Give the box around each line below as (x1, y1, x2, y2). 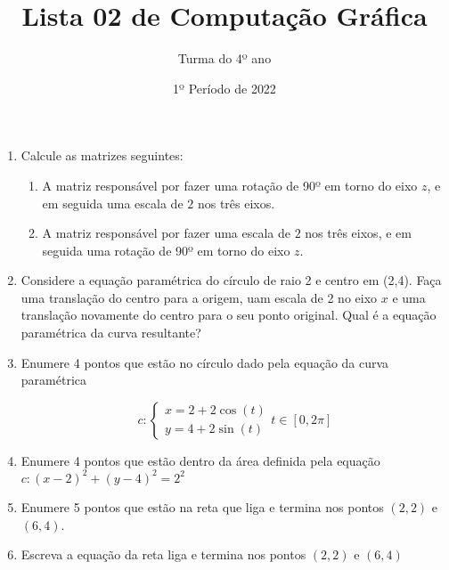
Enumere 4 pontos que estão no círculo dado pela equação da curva (20, 353, 389, 371)
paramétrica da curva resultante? (20, 323, 201, 342)
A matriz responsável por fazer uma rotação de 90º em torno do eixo (42, 175, 418, 194)
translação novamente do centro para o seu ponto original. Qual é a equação (20, 305, 437, 324)
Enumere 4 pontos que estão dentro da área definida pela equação (20, 451, 380, 469)
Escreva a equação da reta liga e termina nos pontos (20, 545, 306, 564)
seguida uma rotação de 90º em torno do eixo (42, 240, 290, 259)
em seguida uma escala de (42, 193, 184, 212)
